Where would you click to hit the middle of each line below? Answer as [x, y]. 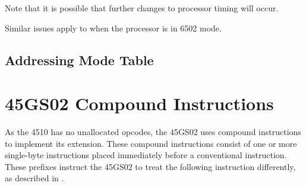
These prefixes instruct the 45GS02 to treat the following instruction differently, [150, 166]
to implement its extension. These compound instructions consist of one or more [151, 143]
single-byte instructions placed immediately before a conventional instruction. [146, 155]
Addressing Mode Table [79, 60]
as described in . [34, 178]
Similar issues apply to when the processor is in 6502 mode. [113, 28]
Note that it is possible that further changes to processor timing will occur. [142, 8]
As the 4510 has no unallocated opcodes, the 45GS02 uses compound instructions [153, 132]
